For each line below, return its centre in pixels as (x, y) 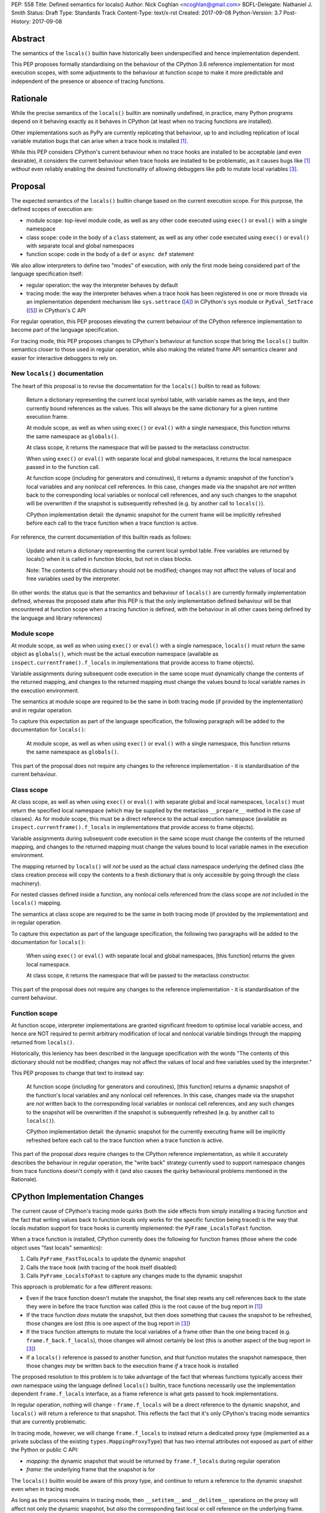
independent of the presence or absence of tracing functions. (88, 81)
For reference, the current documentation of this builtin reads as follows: (101, 537)
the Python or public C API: (45, 1450)
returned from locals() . (43, 1042)
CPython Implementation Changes (78, 1197)
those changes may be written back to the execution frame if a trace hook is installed (132, 1365)
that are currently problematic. (49, 1422)
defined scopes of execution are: (52, 209)
